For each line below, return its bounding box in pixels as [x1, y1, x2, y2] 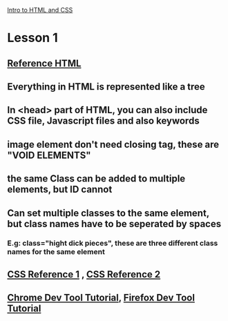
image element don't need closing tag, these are [7, 138, 220, 150]
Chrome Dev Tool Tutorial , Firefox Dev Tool [7, 292, 196, 304]
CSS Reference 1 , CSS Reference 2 [7, 269, 161, 280]
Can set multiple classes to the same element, [7, 207, 209, 219]
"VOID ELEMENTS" [7, 149, 91, 161]
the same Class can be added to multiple [7, 173, 186, 185]
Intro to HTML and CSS [7, 6, 73, 14]
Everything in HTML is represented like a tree [7, 81, 205, 93]
